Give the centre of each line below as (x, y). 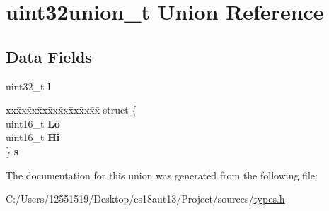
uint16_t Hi (33, 137)
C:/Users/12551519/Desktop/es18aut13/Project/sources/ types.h (145, 199)
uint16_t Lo (33, 123)
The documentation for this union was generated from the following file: (162, 175)
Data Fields (49, 56)
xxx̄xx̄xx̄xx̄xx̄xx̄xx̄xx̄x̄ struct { (71, 110)
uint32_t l (28, 86)
